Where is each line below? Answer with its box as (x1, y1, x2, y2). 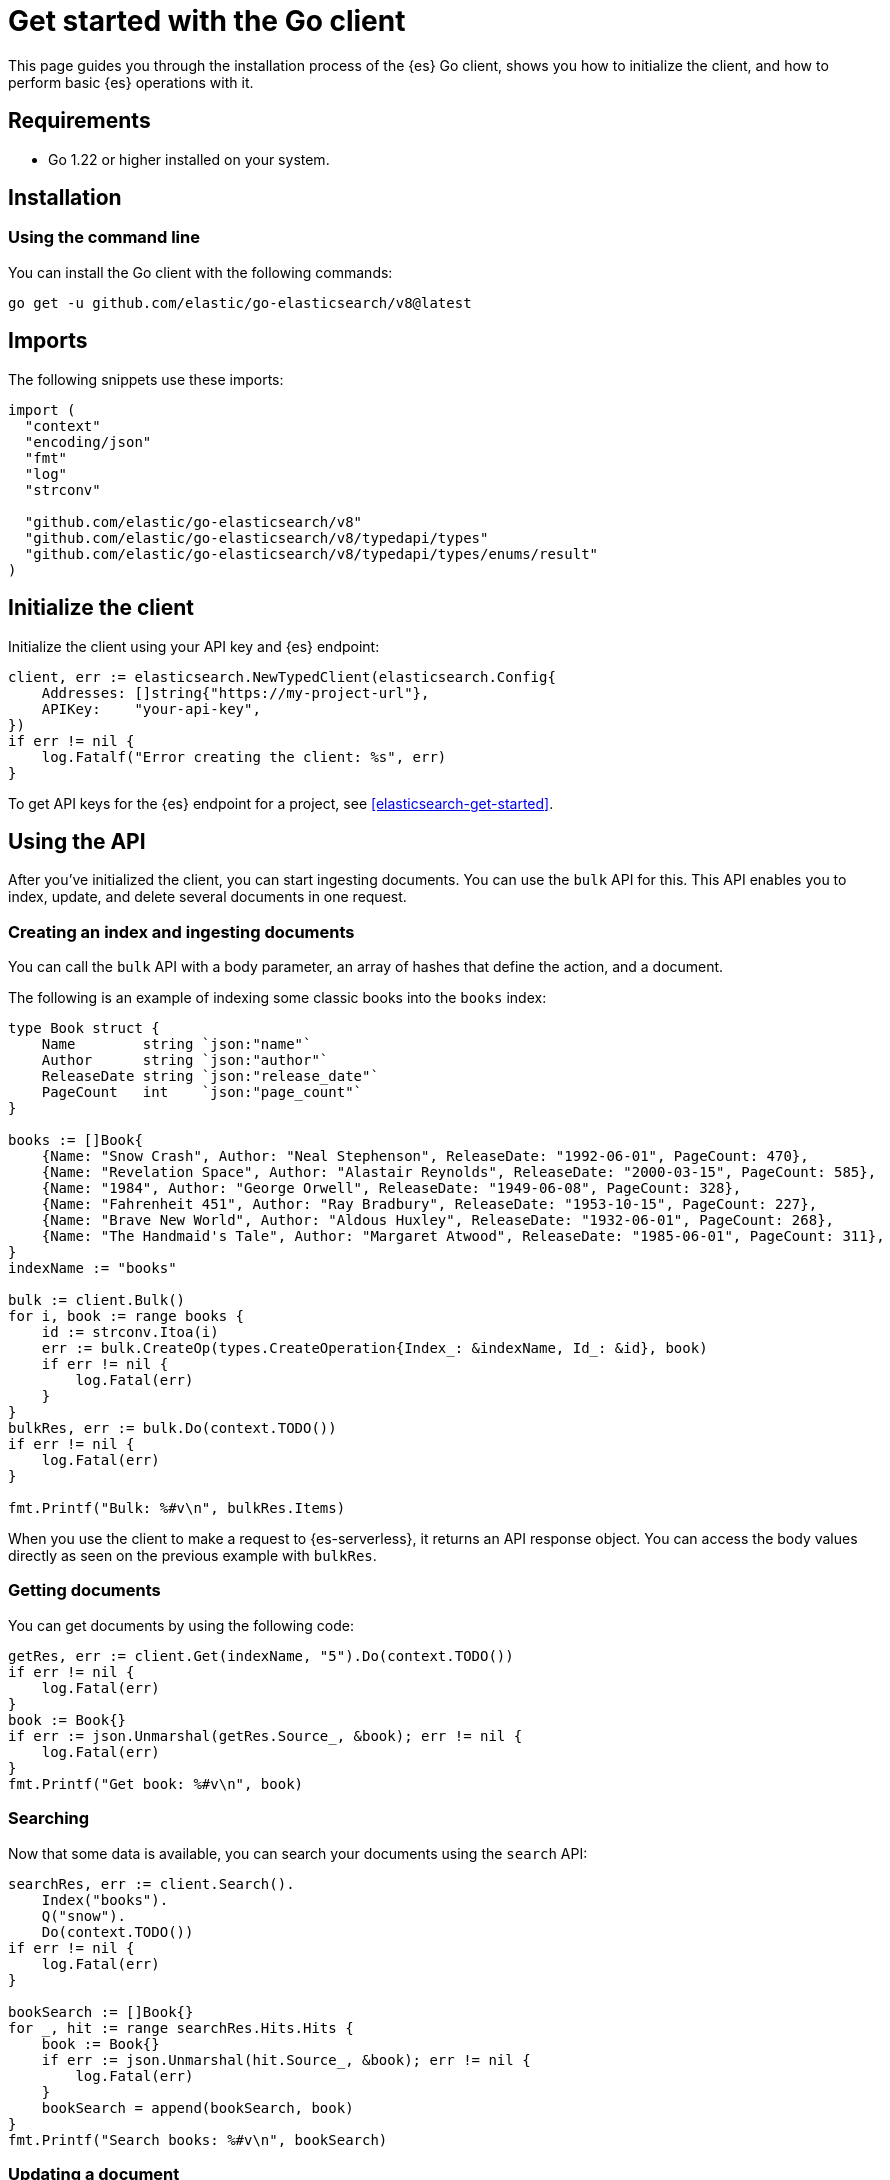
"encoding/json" (24, 433, 152, 450)
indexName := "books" (8, 1260, 177, 1277)
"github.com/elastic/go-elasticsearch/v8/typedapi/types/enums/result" (24, 545, 599, 562)
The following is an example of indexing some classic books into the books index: (8, 989, 547, 1007)
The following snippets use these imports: (8, 370, 284, 388)
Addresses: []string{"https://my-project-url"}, (41, 684, 430, 701)
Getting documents (8, 1580, 161, 1601)
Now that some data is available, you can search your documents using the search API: (8, 1844, 588, 1862)
